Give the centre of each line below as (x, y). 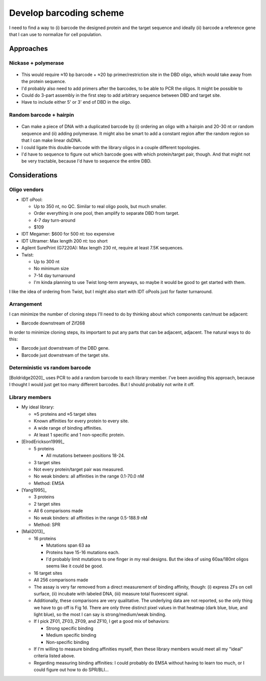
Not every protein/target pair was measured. (79, 469)
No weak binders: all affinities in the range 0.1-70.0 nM (89, 476)
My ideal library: (38, 407)
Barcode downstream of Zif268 (53, 323)
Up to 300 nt (47, 262)
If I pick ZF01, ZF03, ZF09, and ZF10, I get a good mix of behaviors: (102, 621)
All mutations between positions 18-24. (85, 456)
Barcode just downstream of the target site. (66, 355)
